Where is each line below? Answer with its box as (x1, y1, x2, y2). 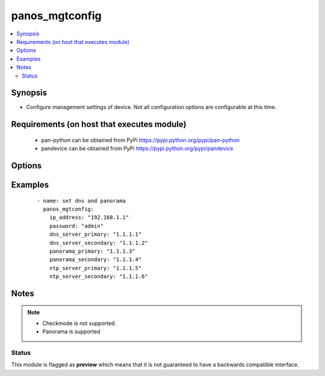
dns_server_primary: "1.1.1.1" (49, 231, 142, 238)
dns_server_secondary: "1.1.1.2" (49, 239, 149, 246)
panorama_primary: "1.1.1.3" (49, 247, 135, 254)
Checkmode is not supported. (42, 319, 117, 327)
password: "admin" (49, 223, 104, 229)
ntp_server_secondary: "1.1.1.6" (49, 273, 149, 280)
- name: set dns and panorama (37, 197, 126, 204)
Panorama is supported (42, 328, 101, 335)
